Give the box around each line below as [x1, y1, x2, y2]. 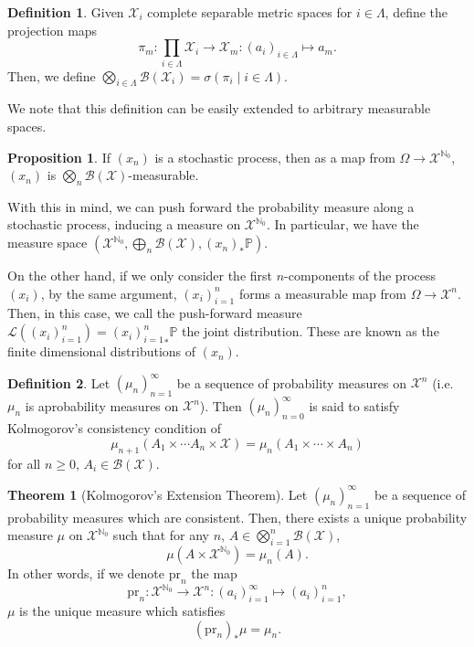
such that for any [112, 525, 209, 545]
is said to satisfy [309, 396, 400, 415]
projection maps [7, 20, 98, 39]
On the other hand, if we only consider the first [7, 266, 273, 285]
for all [7, 453, 41, 472]
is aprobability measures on [25, 396, 179, 415]
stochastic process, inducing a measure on [7, 215, 241, 234]
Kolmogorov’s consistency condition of [7, 419, 221, 438]
